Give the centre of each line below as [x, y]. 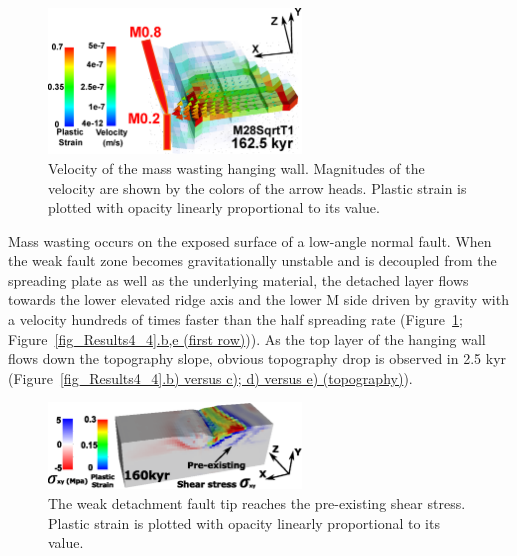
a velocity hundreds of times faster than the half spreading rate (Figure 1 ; [235, 319]
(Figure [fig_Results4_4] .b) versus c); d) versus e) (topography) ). [210, 377]
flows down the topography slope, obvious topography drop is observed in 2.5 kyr [257, 358]
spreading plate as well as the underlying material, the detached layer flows [238, 279]
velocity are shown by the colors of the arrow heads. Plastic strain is [257, 187]
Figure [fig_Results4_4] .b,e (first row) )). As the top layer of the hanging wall [247, 338]
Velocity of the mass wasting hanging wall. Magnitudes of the [236, 167]
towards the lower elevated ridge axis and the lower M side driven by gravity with [258, 299]
